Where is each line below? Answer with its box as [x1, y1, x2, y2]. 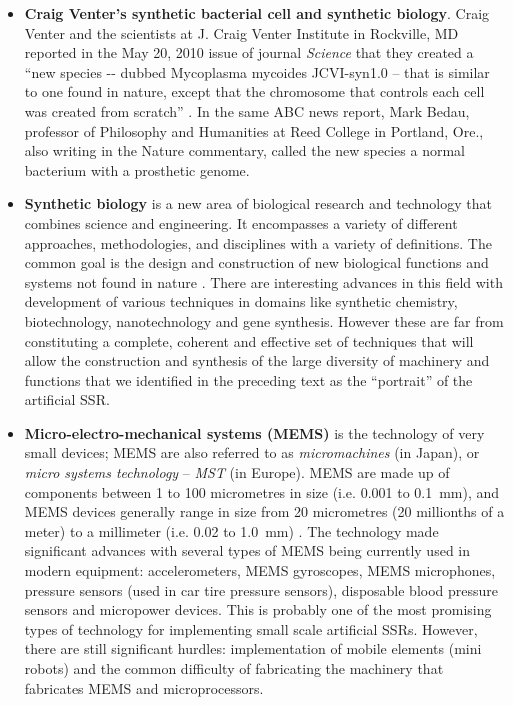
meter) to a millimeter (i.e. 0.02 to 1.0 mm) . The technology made [24, 520, 439, 541]
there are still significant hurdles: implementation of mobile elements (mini [24, 638, 482, 659]
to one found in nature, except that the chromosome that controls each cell [24, 81, 485, 102]
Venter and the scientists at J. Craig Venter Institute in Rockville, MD [24, 22, 459, 43]
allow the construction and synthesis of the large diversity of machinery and [24, 350, 490, 371]
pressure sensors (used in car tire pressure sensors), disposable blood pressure [24, 579, 499, 600]
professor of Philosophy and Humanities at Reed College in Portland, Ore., [24, 120, 484, 141]
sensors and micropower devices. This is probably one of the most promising [24, 599, 492, 620]
